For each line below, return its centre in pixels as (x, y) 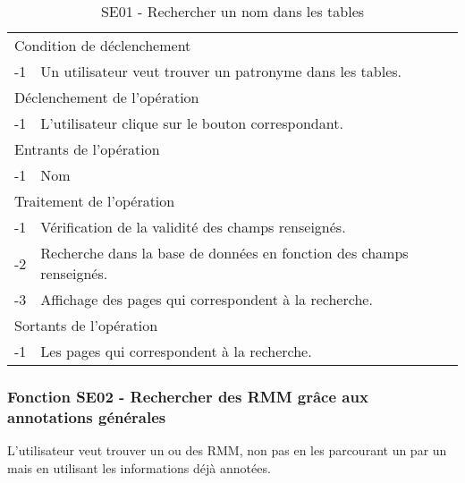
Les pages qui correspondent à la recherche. (176, 351)
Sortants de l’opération (86, 325)
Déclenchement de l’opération (107, 97)
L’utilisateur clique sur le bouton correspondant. (192, 123)
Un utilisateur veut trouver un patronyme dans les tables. (221, 71)
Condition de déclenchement (103, 45)
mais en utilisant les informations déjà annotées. (139, 467)
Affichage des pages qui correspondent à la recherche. (207, 299)
